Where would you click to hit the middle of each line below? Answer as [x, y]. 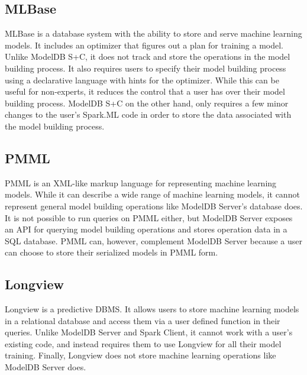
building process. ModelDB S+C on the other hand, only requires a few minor [147, 103]
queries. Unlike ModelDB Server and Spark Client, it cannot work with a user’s [149, 332]
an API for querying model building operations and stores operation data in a [146, 229]
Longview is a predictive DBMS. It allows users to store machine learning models [152, 309]
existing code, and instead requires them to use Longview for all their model [143, 343]
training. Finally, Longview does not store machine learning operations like [140, 355]
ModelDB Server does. [46, 367]
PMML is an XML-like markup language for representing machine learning [141, 182]
